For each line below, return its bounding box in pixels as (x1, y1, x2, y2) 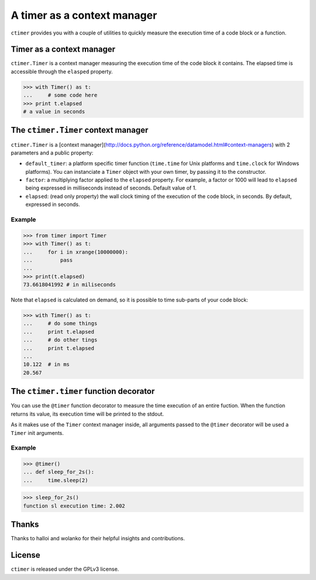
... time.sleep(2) (23, 477, 88, 483)
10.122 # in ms (23, 361, 70, 368)
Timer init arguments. (11, 429, 64, 436)
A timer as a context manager (11, 9, 157, 22)
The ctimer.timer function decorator (11, 386, 155, 396)
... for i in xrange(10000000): (23, 249, 129, 255)
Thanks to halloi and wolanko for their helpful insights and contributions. (11, 535, 186, 542)
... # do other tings (23, 337, 98, 344)
